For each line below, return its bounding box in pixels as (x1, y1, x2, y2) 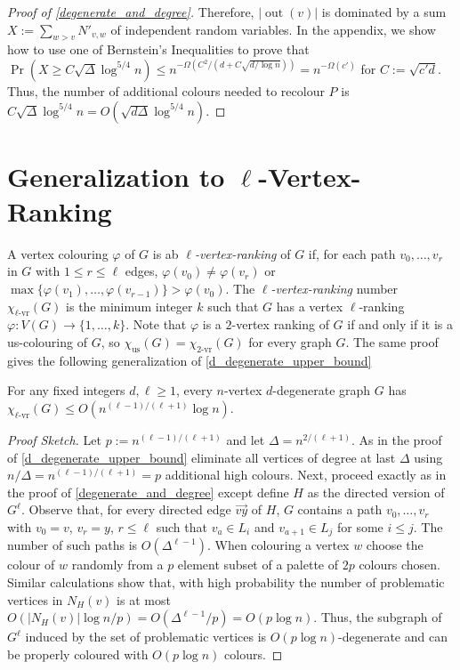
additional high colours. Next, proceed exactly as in (165, 465, 447, 484)
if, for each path (308, 244, 396, 262)
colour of (7, 555, 55, 574)
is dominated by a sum (321, 3, 447, 20)
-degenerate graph (272, 381, 371, 400)
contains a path (297, 500, 383, 519)
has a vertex (276, 296, 343, 315)
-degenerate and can (338, 627, 448, 646)
